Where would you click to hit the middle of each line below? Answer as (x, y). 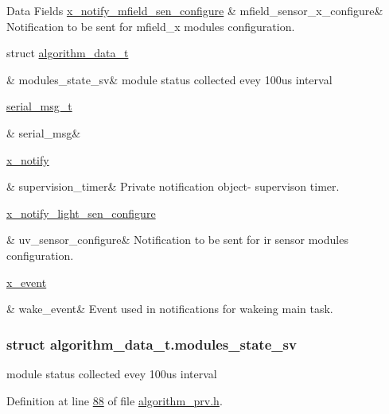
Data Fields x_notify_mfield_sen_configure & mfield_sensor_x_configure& (195, 10)
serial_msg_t (39, 106)
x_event (27, 282)
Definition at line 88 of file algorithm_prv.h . (115, 400)
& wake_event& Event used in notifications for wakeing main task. (170, 309)
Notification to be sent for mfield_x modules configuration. (151, 26)
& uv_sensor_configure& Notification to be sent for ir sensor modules (177, 240)
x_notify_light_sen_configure (81, 213)
